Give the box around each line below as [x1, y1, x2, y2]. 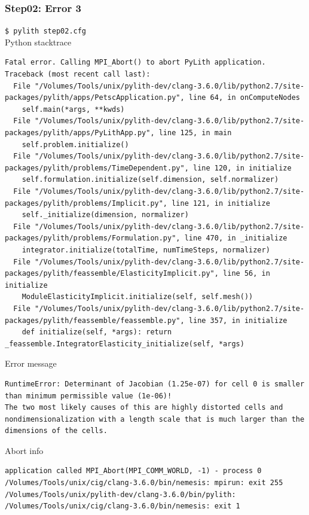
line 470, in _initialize [184, 234, 287, 243]
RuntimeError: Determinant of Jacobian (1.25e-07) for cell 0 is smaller [5, 379, 305, 388]
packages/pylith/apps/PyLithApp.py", [5, 129, 155, 138]
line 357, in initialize [188, 316, 287, 325]
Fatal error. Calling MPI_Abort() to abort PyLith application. [5, 58, 266, 67]
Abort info [5, 444, 44, 456]
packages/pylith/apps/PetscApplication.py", [5, 93, 185, 102]
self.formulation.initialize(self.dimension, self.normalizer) [22, 175, 279, 184]
